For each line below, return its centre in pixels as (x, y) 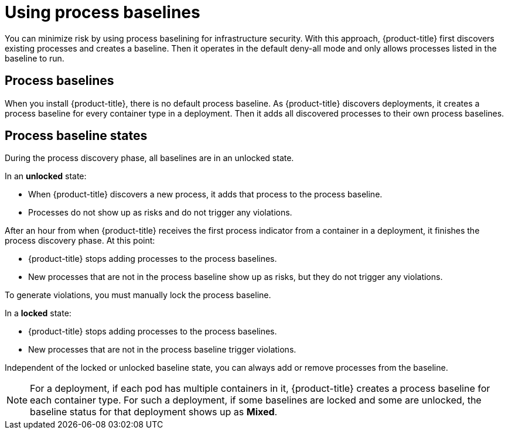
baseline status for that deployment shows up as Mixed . (154, 412)
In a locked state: (38, 313)
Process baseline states (76, 136)
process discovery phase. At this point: (80, 241)
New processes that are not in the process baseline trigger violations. (162, 350)
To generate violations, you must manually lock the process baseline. (138, 295)
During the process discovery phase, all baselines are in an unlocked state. (149, 158)
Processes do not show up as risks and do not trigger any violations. (160, 213)
